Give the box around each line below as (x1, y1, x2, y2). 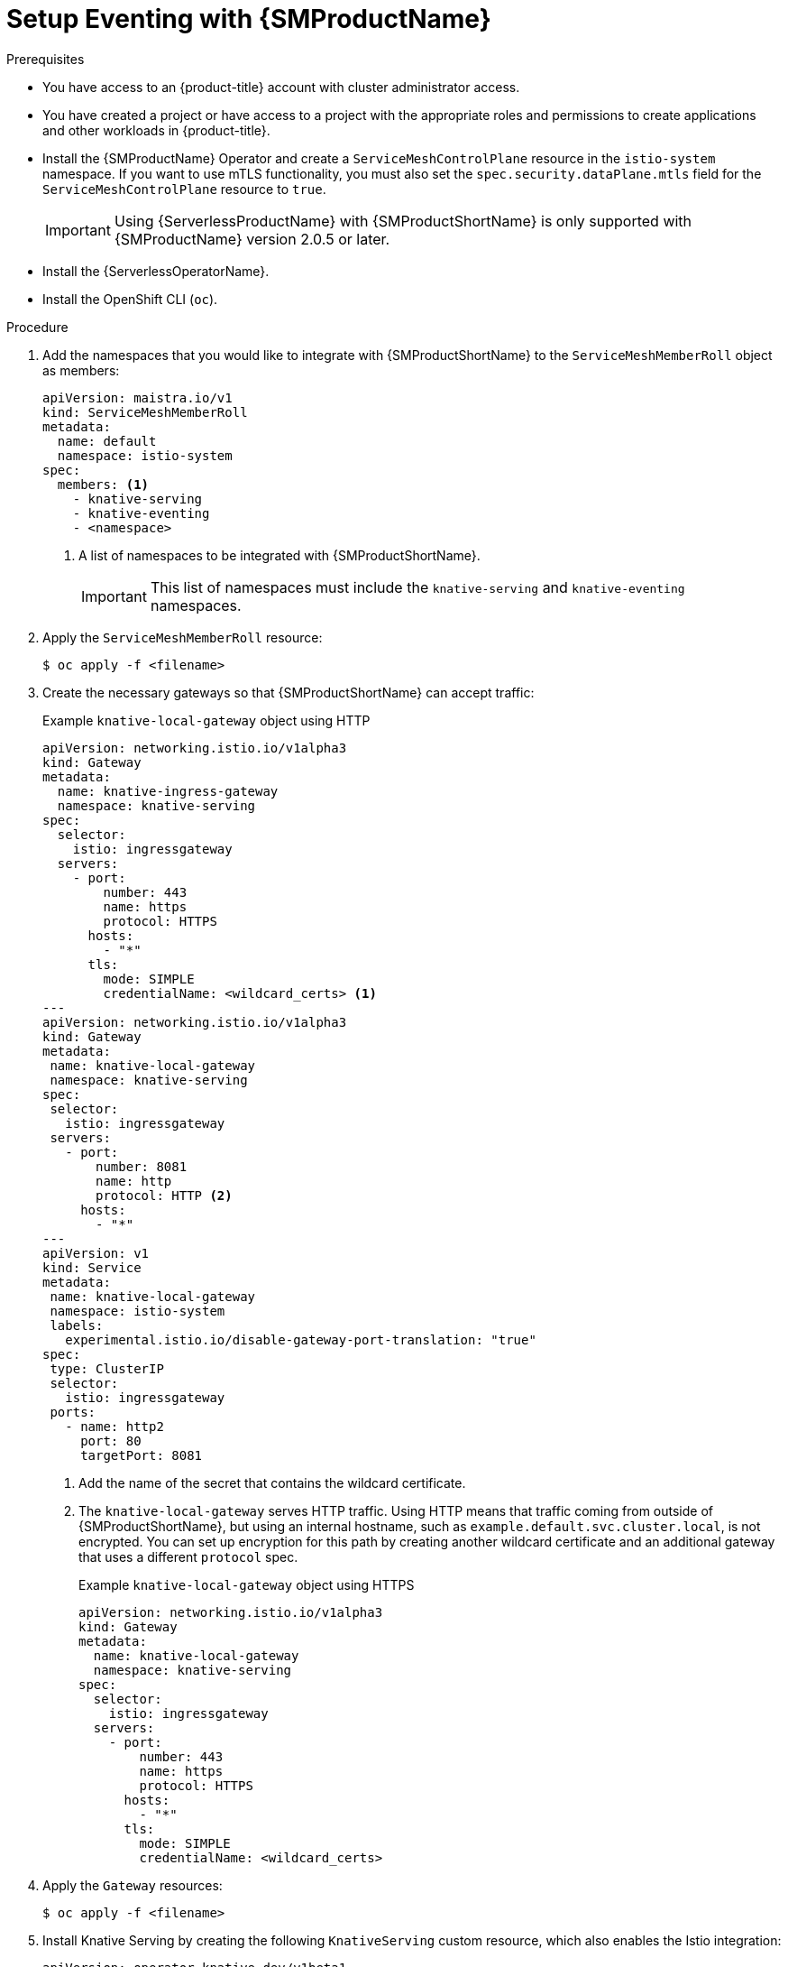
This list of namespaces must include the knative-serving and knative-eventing (150, 577, 685, 596)
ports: (50, 1404, 96, 1419)
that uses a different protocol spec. (78, 1548, 298, 1565)
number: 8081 (96, 1159, 188, 1174)
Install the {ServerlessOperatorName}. (42, 263, 270, 279)
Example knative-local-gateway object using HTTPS (78, 1576, 415, 1593)
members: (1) (57, 476, 150, 492)
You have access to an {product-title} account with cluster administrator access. (42, 78, 520, 95)
